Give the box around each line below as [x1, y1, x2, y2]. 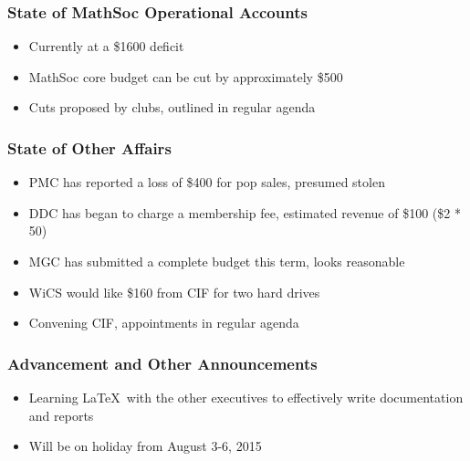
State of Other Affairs [7, 136, 172, 159]
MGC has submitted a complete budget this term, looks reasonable [28, 252, 405, 270]
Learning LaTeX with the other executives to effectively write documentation [28, 388, 464, 406]
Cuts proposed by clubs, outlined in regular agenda [28, 98, 316, 117]
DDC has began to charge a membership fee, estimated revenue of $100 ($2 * [28, 203, 461, 222]
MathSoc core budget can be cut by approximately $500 [28, 67, 343, 86]
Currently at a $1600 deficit [28, 37, 184, 56]
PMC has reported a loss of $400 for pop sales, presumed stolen [28, 173, 385, 192]
